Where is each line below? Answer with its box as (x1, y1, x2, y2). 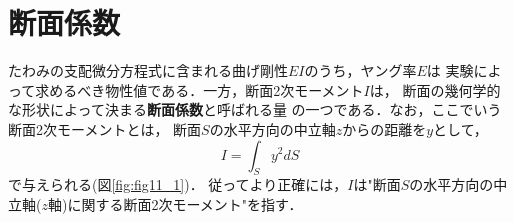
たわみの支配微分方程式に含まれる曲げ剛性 (8, 60, 288, 81)
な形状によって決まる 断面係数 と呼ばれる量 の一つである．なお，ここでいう (8, 99, 502, 120)
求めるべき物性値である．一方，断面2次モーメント (35, 79, 364, 100)
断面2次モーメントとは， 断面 (8, 118, 202, 139)
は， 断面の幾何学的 (369, 79, 501, 100)
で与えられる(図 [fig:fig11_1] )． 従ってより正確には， (8, 174, 348, 195)
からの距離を (342, 118, 427, 139)
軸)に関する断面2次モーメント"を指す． (47, 193, 303, 214)
